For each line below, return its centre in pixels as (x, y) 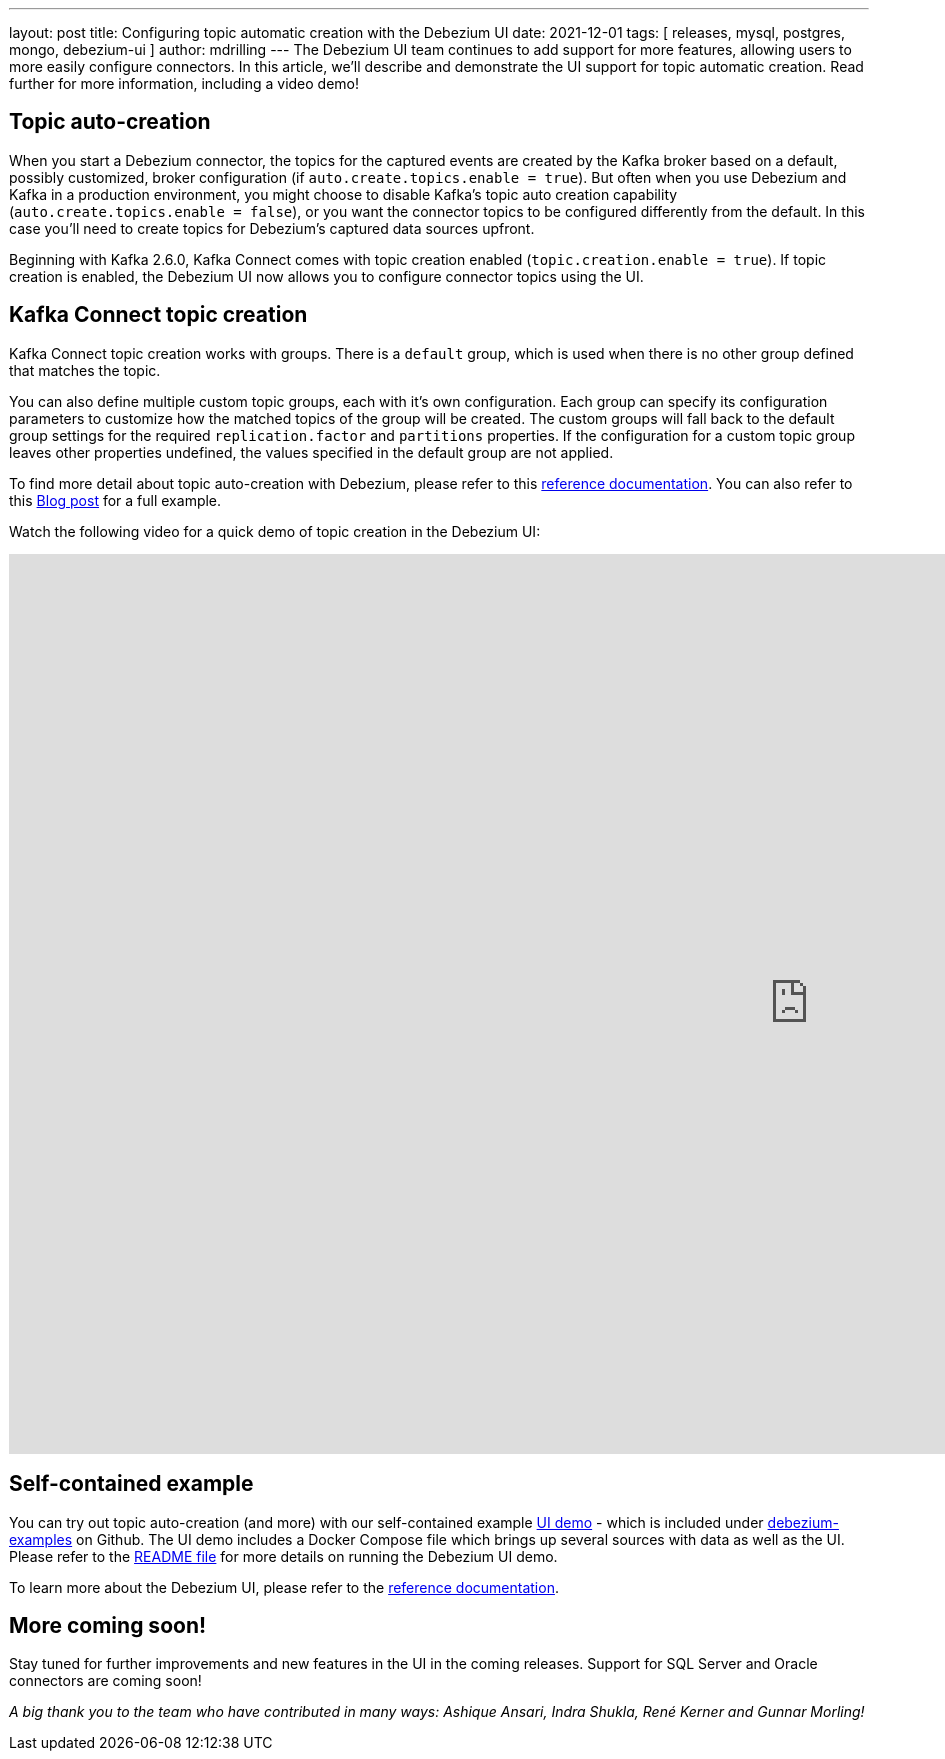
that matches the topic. (85, 370)
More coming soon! (108, 1625)
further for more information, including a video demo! (184, 83)
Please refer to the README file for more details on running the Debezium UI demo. (283, 1556)
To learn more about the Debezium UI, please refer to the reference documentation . (284, 1587)
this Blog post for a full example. (115, 500)
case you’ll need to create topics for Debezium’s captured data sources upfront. (272, 228)
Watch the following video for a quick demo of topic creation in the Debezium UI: (275, 531)
